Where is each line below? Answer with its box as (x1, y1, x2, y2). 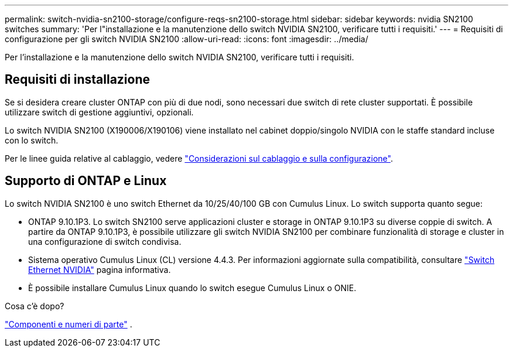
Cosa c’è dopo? (5, 300, 64, 311)
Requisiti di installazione (5, 72, 151, 87)
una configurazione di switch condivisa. (28, 236, 182, 247)
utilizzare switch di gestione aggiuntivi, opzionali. (5, 107, 194, 117)
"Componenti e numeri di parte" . (5, 319, 132, 329)
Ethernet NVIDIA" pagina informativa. (28, 264, 171, 275)
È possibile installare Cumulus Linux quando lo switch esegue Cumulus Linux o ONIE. (28, 282, 357, 293)
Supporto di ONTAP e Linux (5, 173, 167, 189)
